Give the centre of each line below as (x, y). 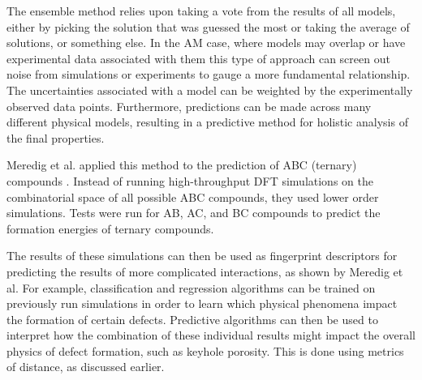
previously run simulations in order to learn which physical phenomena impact (202, 303)
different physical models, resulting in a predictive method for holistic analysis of (207, 122)
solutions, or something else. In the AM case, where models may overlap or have (206, 43)
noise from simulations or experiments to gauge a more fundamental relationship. (209, 74)
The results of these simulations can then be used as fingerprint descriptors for (202, 256)
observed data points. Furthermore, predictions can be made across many (189, 106)
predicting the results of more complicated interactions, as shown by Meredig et (205, 271)
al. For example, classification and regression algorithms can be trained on (191, 287)
